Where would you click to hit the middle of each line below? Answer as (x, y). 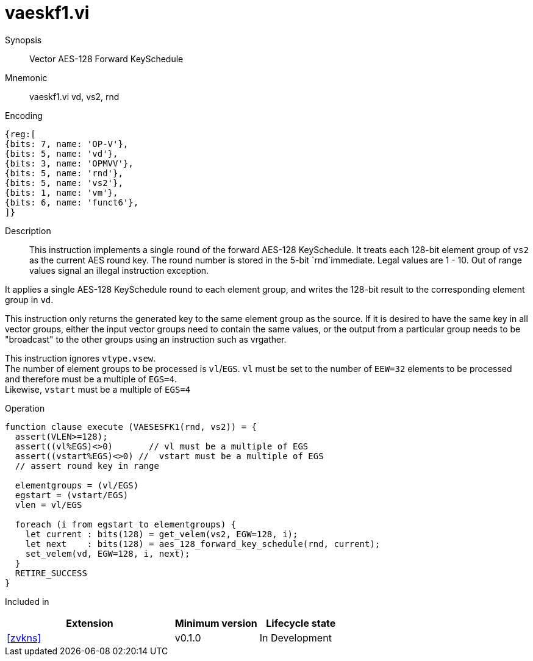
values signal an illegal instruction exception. (119, 270)
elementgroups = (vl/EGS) (77, 485)
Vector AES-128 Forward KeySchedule (106, 59)
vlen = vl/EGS (48, 505)
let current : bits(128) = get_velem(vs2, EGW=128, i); (162, 534)
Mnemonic (26, 77)
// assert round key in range (87, 466)
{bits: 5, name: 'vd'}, (62, 153)
